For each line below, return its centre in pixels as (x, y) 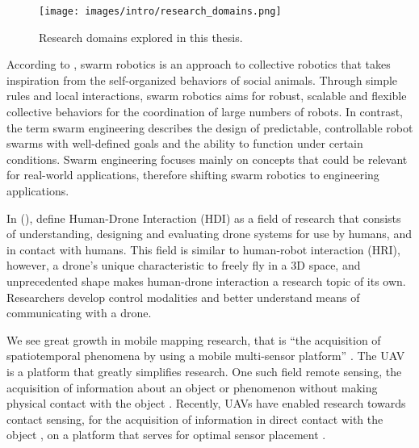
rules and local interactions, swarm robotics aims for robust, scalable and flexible (207, 96)
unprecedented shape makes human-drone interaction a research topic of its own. (206, 281)
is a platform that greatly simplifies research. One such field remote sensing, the (204, 371)
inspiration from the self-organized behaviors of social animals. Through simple (202, 80)
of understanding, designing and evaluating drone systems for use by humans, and (209, 234)
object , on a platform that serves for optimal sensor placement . (166, 435)
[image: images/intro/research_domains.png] (160, 11)
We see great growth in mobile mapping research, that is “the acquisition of (194, 339)
